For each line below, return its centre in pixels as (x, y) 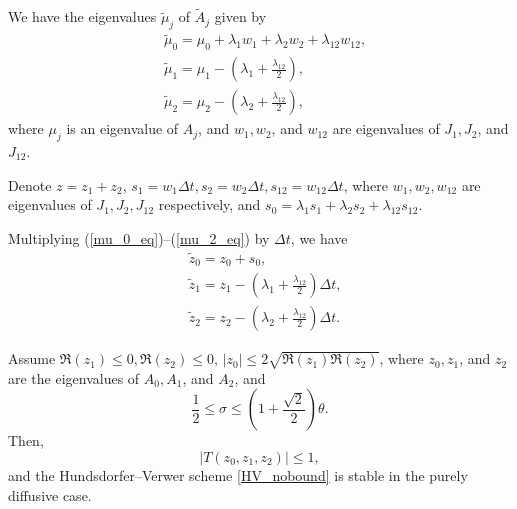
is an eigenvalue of (122, 128)
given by (240, 16)
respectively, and (209, 204)
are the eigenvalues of (74, 377)
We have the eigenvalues (82, 16)
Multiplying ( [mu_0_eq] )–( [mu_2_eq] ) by (139, 237)
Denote (30, 184)
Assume (32, 358)
